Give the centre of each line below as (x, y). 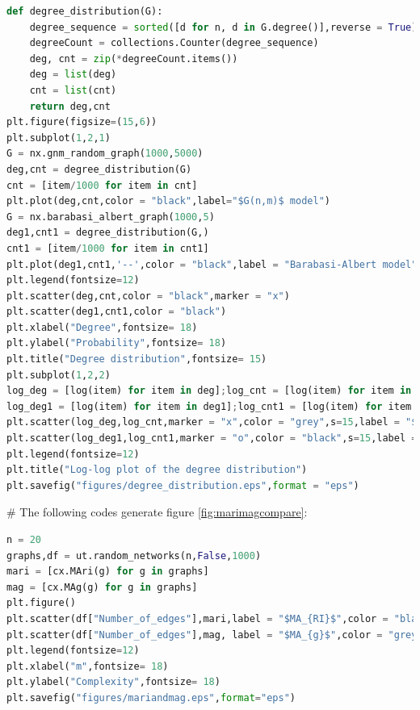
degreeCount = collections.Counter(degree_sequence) (174, 43)
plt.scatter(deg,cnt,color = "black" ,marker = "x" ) (148, 296)
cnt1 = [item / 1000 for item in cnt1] (108, 248)
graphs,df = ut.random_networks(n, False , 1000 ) (134, 555)
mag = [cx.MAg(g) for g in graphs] (102, 587)
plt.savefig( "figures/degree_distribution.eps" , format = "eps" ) (183, 485)
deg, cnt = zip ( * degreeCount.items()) (134, 58)
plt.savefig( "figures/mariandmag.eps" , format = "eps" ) (151, 697)
